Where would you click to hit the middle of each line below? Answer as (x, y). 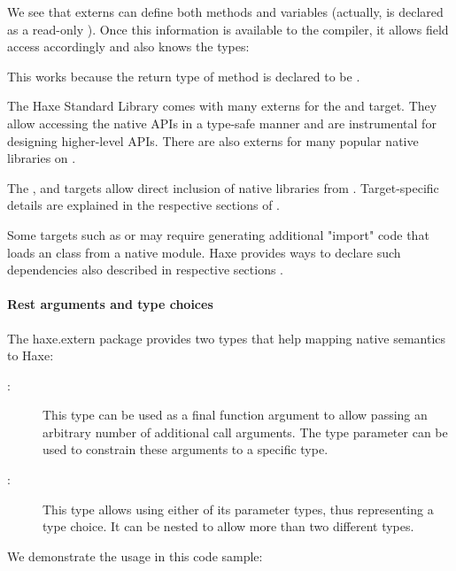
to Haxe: (31, 355)
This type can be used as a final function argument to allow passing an (235, 415)
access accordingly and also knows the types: (128, 46)
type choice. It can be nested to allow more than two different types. (228, 526)
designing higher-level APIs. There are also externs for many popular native (213, 140)
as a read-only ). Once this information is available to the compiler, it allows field (228, 29)
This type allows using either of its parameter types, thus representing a (238, 509)
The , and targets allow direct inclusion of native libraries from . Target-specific (223, 187)
